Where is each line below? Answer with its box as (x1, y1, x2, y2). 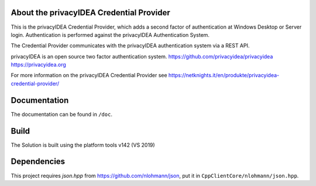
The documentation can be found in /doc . (11, 111, 112, 118)
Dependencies (11, 157, 66, 167)
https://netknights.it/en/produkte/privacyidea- (168, 72, 280, 79)
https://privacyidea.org (11, 61, 67, 68)
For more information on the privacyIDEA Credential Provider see (11, 72, 167, 79)
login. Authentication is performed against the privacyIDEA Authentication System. (11, 31, 210, 38)
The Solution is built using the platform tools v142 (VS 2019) (11, 141, 155, 149)
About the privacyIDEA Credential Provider (11, 8, 170, 18)
